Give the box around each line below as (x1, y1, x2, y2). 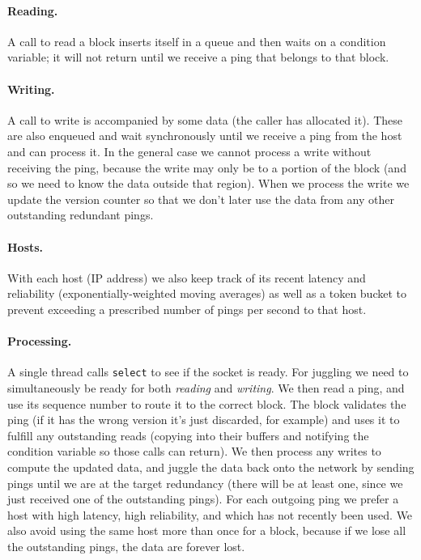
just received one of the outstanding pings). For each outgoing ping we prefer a (7, 490, 399, 507)
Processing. (7, 333, 72, 350)
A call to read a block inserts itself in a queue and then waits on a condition (7, 32, 386, 49)
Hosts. (7, 238, 44, 255)
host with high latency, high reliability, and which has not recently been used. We (7, 506, 413, 523)
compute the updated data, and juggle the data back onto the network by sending (7, 458, 415, 475)
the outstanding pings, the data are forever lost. (7, 537, 245, 554)
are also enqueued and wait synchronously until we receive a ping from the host (7, 127, 402, 144)
